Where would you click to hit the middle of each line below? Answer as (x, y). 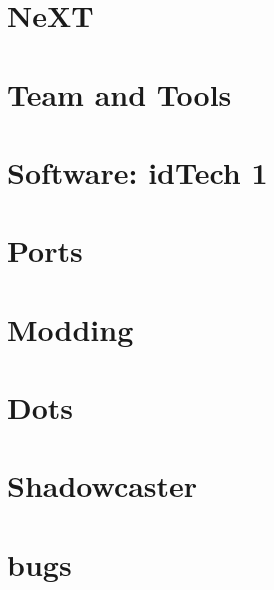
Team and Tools (119, 93)
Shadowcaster (102, 485)
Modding (70, 328)
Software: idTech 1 (137, 171)
